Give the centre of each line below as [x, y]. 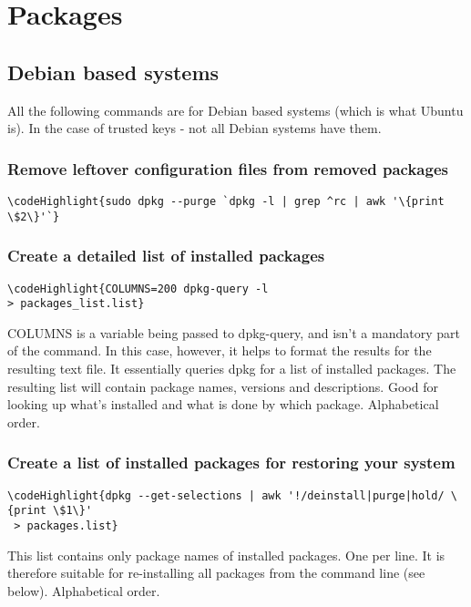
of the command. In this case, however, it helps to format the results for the [220, 350]
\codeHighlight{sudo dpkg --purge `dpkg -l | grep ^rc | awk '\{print [226, 201]
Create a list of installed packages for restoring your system [231, 463]
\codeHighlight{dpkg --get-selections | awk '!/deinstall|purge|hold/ [226, 495]
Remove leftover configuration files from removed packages [228, 168]
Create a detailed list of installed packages [166, 256]
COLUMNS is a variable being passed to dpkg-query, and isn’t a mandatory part [234, 332]
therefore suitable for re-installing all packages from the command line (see [216, 573]
